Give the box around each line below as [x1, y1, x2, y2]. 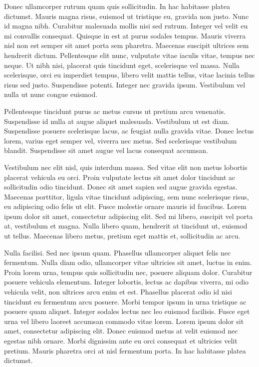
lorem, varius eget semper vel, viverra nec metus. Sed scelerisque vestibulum [4, 135, 237, 145]
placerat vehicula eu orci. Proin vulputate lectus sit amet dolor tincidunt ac [4, 171, 236, 182]
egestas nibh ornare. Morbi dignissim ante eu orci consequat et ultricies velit [4, 335, 238, 345]
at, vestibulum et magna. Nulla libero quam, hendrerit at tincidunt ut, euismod [4, 220, 248, 231]
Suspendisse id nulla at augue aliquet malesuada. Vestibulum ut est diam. [4, 115, 230, 126]
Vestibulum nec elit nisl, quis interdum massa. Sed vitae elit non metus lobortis [4, 161, 248, 172]
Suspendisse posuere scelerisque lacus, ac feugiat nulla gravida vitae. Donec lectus [4, 125, 254, 136]
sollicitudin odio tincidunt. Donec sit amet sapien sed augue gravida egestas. [4, 181, 238, 192]
